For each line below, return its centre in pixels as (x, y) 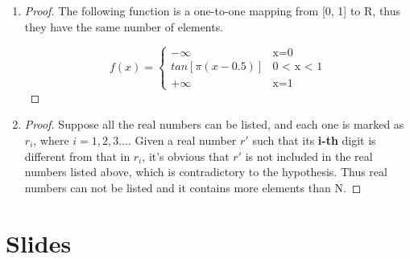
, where (51, 140)
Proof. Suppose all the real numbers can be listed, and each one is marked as (214, 124)
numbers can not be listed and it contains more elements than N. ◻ (193, 187)
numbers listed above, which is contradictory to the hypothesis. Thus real (206, 172)
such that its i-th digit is (314, 140)
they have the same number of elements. (124, 26)
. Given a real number (182, 140)
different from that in (77, 156)
